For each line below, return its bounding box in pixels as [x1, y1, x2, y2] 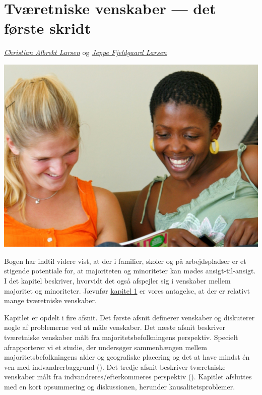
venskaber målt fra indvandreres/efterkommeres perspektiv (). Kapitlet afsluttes [4, 371, 252, 382]
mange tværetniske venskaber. [4, 295, 97, 306]
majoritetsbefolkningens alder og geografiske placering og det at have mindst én [4, 352, 250, 362]
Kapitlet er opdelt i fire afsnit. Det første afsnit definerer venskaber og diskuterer [4, 312, 255, 322]
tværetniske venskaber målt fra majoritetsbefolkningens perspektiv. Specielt [4, 331, 238, 342]
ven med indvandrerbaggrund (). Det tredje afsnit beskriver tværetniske [4, 361, 226, 372]
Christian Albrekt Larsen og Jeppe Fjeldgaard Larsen [4, 47, 167, 58]
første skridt [4, 18, 91, 38]
